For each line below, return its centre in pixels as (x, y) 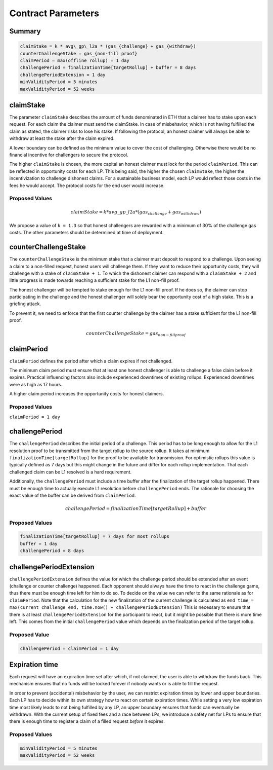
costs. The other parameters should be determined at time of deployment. (86, 233)
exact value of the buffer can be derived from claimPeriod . (73, 496)
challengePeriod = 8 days (52, 551)
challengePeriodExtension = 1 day (63, 75)
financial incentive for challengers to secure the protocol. (69, 155)
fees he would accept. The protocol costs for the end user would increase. (87, 186)
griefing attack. (25, 304)
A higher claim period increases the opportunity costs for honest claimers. (87, 394)
